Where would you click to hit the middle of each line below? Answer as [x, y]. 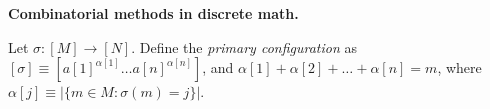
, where [459, 67]
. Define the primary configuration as [244, 46]
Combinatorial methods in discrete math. [153, 13]
